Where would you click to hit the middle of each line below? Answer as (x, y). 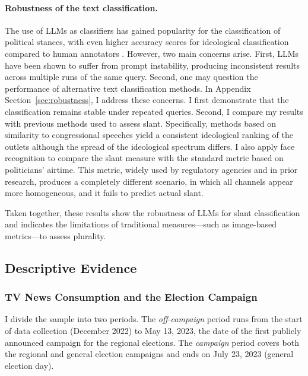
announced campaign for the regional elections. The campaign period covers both (152, 342)
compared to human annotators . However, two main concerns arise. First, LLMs (152, 53)
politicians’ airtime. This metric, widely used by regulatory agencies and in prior (151, 169)
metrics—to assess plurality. (55, 235)
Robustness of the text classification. (81, 7)
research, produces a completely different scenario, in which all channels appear (149, 181)
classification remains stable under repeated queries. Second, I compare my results (154, 111)
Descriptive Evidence (71, 267)
